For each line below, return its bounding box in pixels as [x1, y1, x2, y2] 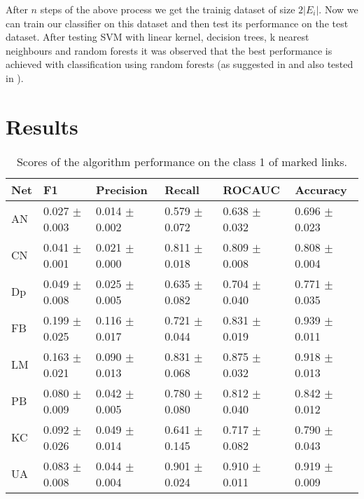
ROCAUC [223, 181, 280, 198]
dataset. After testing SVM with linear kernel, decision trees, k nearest [6, 29, 309, 44]
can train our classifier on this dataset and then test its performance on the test [6, 15, 349, 30]
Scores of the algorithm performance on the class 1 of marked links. [16, 153, 348, 170]
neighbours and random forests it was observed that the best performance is [6, 43, 332, 57]
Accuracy [295, 181, 347, 198]
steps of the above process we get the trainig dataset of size [40, 2, 295, 16]
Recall [164, 181, 199, 198]
